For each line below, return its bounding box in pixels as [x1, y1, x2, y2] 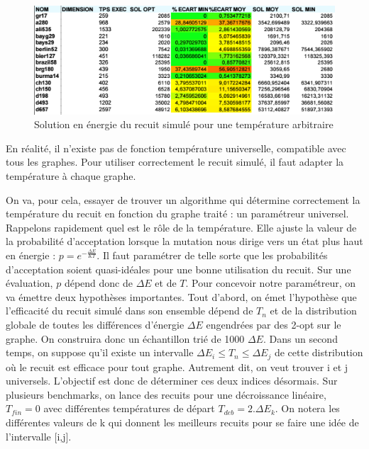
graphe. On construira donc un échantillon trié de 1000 [6, 331, 245, 346]
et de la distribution [270, 303, 357, 318]
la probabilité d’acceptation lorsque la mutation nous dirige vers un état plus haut [6, 234, 363, 249]
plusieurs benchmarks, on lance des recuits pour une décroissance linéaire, [6, 387, 326, 402]
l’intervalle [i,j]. [6, 428, 72, 443]
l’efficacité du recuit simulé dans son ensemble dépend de [6, 303, 253, 318]
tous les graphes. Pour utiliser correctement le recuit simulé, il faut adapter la [6, 154, 344, 169]
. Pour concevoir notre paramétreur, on [185, 275, 356, 290]
